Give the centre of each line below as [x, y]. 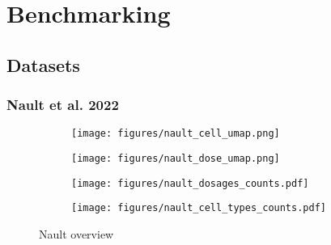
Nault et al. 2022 [63, 105]
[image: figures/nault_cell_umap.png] [176, 134]
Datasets [43, 64]
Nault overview [76, 234]
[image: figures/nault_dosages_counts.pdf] [190, 183]
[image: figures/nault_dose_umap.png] [176, 159]
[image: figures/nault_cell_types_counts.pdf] [199, 208]
